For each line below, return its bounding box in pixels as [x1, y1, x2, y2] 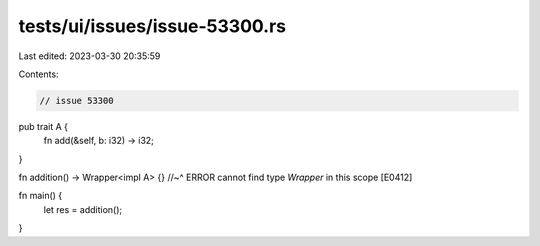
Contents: [18, 68, 59, 80]
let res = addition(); [43, 203, 123, 215]
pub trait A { [18, 120, 69, 132]
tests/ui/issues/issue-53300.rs [18, 15, 287, 37]
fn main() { [18, 190, 63, 202]
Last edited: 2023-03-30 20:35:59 [18, 50, 161, 62]
